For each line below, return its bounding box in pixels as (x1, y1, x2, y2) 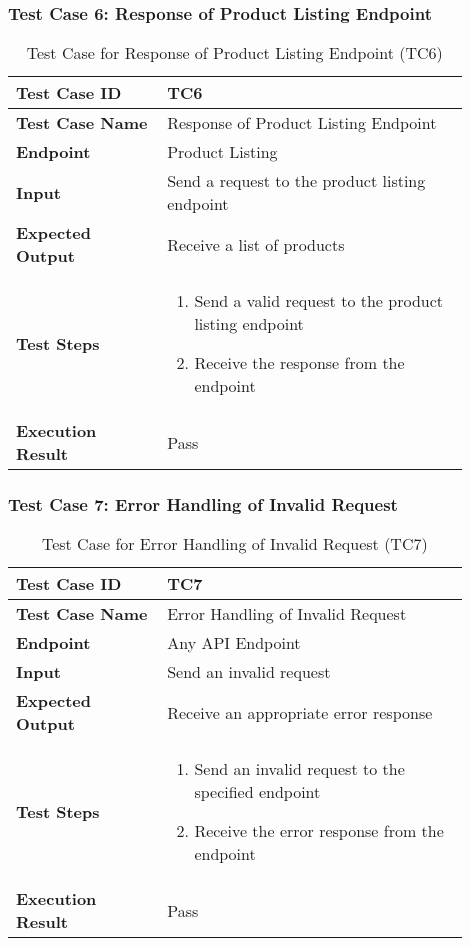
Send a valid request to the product (194, 289, 444, 313)
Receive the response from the (194, 351, 405, 375)
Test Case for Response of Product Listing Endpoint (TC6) (26, 41, 443, 65)
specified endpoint (194, 780, 321, 804)
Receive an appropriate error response (167, 700, 433, 724)
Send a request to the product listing (167, 169, 426, 193)
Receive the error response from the (194, 819, 444, 843)
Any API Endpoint (167, 631, 301, 655)
